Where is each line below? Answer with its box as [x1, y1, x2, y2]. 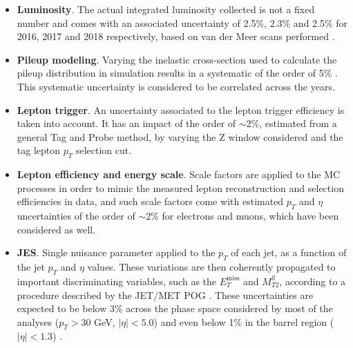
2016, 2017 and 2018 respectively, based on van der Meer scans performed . [17, 29, 335, 43]
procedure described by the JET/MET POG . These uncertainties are [17, 287, 314, 302]
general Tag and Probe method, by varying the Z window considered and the [17, 129, 343, 144]
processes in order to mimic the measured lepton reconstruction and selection [17, 180, 344, 195]
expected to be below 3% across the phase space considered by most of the [17, 301, 333, 316]
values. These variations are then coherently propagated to [87, 260, 336, 274]
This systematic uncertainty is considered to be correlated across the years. [17, 79, 335, 93]
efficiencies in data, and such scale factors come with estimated [17, 194, 284, 209]
